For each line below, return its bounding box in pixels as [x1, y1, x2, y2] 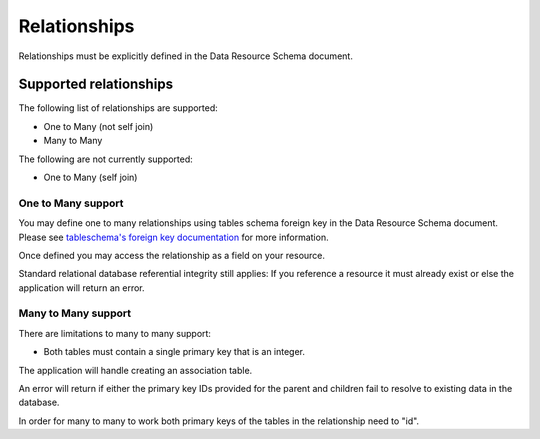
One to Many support [18, 196, 124, 210]
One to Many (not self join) [43, 120, 154, 132]
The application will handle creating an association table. [18, 364, 253, 376]
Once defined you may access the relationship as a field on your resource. [18, 249, 325, 261]
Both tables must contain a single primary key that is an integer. [43, 346, 305, 358]
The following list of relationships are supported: [18, 102, 219, 114]
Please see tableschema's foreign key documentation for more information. [18, 231, 329, 243]
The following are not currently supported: [18, 153, 194, 165]
